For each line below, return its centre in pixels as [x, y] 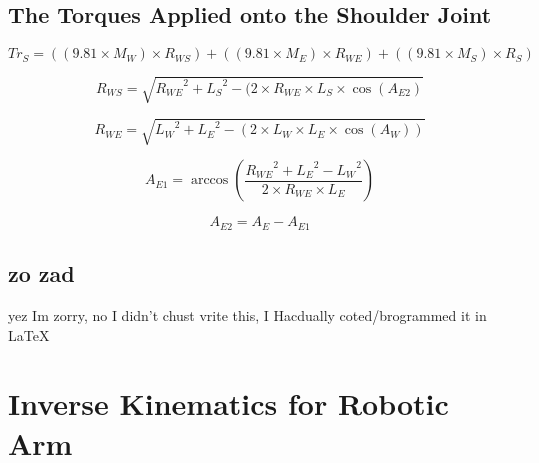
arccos [209, 180]
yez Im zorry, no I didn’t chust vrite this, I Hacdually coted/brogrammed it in [247, 314]
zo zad [41, 273]
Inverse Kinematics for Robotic [228, 403]
